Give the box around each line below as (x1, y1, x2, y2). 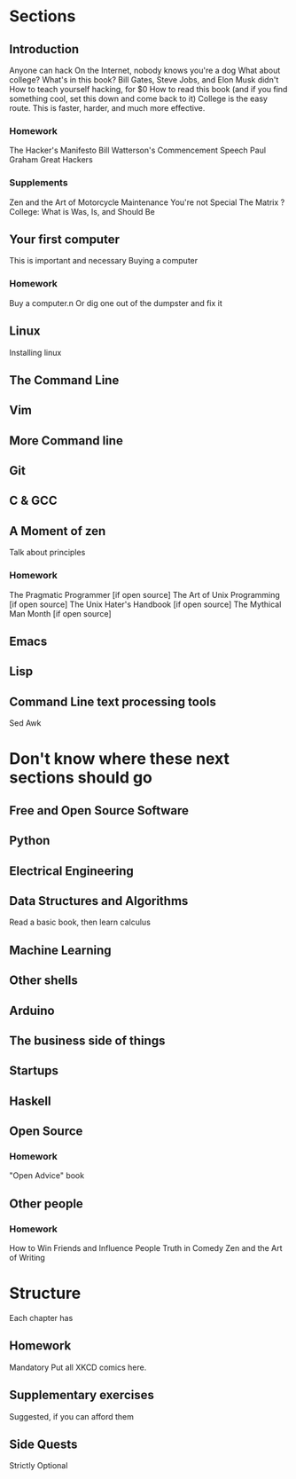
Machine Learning (9, 942, 113, 957)
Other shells (9, 973, 78, 988)
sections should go (9, 767, 153, 788)
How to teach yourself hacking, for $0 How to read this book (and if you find (9, 84, 288, 94)
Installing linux (9, 347, 62, 358)
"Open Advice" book (9, 1170, 85, 1181)
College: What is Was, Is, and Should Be (9, 206, 155, 216)
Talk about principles (9, 547, 86, 558)
